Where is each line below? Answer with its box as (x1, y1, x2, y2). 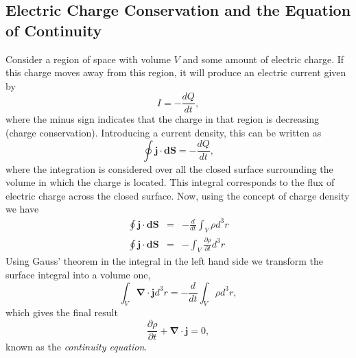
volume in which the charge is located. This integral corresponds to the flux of (5, 175, 335, 189)
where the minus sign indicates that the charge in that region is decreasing (5, 112, 320, 126)
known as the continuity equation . (5, 339, 147, 354)
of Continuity (5, 19, 102, 40)
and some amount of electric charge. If (182, 51, 344, 66)
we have (5, 202, 39, 216)
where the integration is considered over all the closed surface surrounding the (5, 161, 333, 176)
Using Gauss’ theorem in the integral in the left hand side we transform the (5, 254, 324, 268)
